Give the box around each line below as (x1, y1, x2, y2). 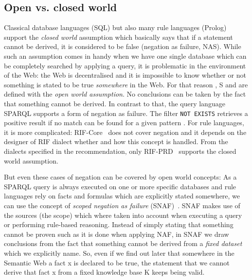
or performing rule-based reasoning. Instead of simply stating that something (4, 219, 234, 230)
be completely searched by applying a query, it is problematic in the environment (4, 60, 246, 70)
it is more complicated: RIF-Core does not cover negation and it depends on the (4, 127, 247, 137)
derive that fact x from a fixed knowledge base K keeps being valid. (4, 267, 205, 277)
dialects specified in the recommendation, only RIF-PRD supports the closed (4, 146, 236, 156)
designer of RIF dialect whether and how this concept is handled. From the (4, 136, 228, 147)
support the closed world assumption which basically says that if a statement (4, 32, 233, 42)
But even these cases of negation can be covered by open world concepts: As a (4, 172, 237, 182)
